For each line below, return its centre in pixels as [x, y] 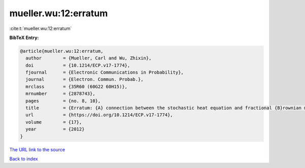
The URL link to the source [37, 149]
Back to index [24, 159]
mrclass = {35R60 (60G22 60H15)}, [77, 87]
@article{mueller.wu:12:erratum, [62, 51]
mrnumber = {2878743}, [60, 94]
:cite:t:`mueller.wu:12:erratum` [41, 28]
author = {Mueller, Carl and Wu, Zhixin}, [89, 58]
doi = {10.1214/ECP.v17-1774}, [78, 65]
